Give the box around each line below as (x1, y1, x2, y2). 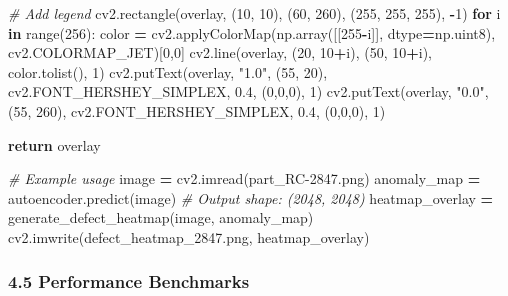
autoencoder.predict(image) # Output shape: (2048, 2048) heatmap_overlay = (8, 187, 494, 208)
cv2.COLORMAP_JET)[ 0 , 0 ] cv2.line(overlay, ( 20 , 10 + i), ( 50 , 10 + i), (8, 42, 432, 63)
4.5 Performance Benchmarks (8, 269, 250, 294)
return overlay (8, 134, 101, 155)
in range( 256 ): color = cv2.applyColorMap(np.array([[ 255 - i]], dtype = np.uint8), (8, 22, 496, 43)
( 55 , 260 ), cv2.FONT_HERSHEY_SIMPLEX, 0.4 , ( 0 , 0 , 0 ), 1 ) (8, 100, 386, 121)
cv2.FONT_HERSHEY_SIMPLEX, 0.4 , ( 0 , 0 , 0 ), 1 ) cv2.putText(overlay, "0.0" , (8, 81, 489, 102)
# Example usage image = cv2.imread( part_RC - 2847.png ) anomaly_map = (8, 168, 481, 189)
